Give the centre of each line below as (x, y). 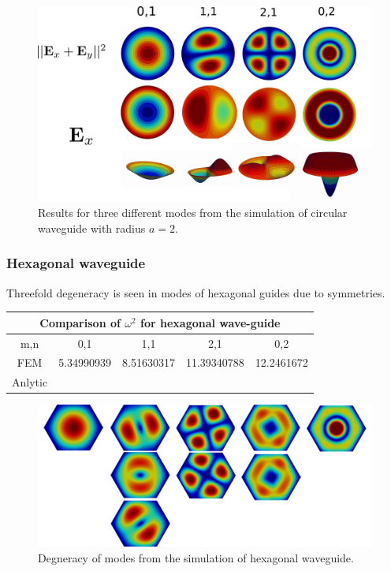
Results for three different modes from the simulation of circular (193, 213)
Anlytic (30, 382)
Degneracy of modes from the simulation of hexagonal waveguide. (196, 558)
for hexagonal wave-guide (210, 322)
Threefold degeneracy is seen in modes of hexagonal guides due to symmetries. (196, 292)
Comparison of (80, 322)
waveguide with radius (92, 228)
